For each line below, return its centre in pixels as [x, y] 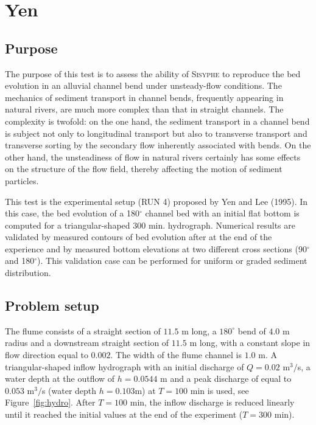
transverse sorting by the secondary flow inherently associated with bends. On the [158, 145]
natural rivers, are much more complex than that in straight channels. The [144, 109]
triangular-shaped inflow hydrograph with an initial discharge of [125, 366]
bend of [252, 330]
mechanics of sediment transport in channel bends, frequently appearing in [144, 97]
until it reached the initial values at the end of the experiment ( [124, 414]
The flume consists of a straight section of [83, 330]
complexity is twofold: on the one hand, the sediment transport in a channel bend [157, 121]
